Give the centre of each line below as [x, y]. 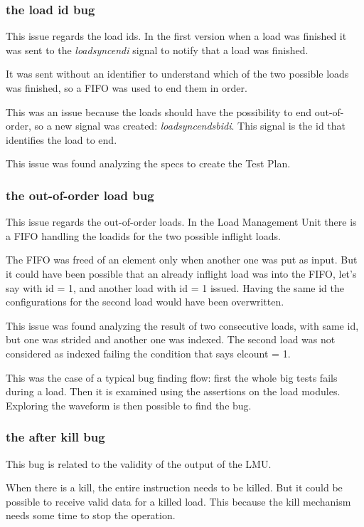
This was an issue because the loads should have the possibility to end [159, 111]
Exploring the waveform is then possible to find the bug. [129, 405]
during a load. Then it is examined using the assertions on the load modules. [173, 391]
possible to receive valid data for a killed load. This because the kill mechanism [178, 501]
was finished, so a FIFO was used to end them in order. [127, 88]
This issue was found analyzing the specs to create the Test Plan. [148, 163]
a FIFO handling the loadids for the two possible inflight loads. [143, 235]
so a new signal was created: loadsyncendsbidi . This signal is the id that [190, 126]
